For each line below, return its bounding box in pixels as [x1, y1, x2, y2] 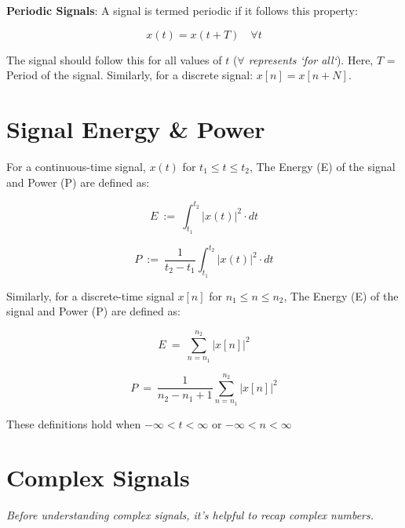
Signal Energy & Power [6, 112, 265, 144]
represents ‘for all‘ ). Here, [248, 51, 374, 67]
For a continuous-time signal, [6, 158, 146, 174]
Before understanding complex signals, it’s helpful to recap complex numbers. [6, 507, 374, 523]
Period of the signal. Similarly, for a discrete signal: [6, 67, 254, 83]
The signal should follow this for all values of [6, 51, 222, 67]
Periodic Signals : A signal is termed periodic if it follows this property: [6, 2, 358, 18]
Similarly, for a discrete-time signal [6, 287, 174, 304]
